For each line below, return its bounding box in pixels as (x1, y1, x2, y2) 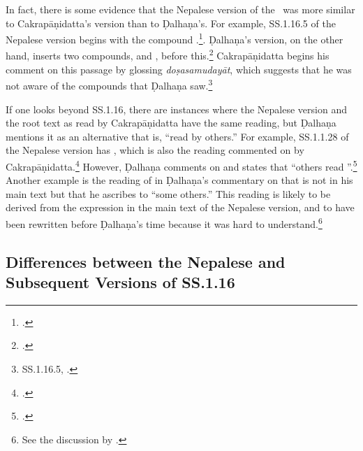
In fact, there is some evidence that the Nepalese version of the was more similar (6, 2, 355, 16)
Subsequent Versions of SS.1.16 (6, 271, 235, 292)
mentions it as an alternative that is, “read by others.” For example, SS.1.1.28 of (6, 129, 349, 143)
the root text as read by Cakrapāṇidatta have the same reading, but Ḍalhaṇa (6, 115, 336, 130)
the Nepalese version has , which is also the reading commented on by (6, 143, 304, 157)
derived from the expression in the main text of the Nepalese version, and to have (6, 200, 355, 215)
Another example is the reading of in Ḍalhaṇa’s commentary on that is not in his (6, 173, 353, 187)
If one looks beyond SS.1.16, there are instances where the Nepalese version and (6, 101, 347, 116)
